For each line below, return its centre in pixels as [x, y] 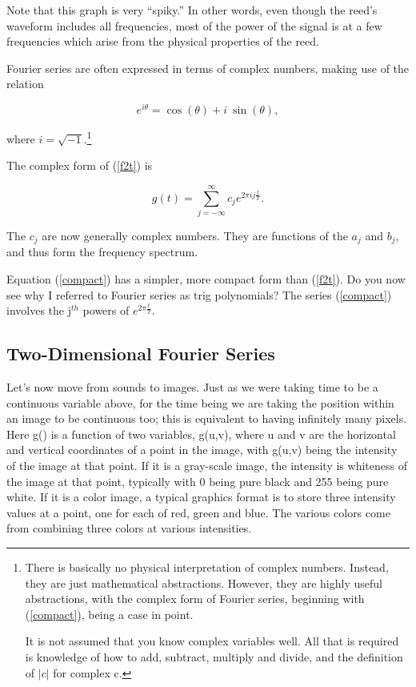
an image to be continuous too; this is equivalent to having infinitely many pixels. [207, 418]
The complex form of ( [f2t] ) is [80, 165]
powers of [106, 310]
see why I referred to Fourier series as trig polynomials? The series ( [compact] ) [199, 294]
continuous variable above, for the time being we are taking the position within [200, 402]
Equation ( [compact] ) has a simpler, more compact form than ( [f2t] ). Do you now [206, 279]
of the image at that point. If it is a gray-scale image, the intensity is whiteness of [207, 466]
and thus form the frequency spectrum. [102, 252]
